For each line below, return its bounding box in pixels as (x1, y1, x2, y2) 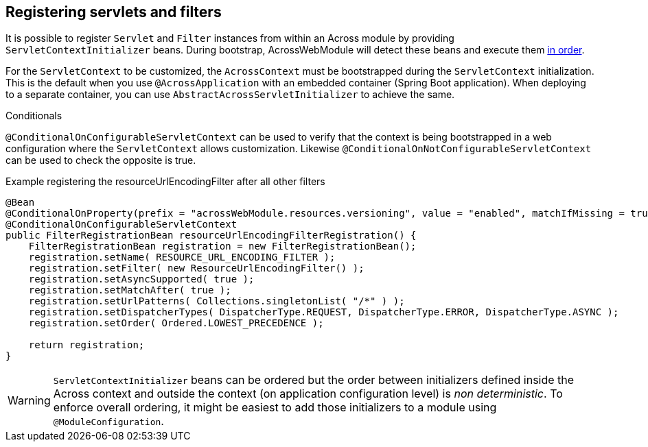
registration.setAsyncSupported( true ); (28, 274, 255, 285)
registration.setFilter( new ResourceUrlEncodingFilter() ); (28, 263, 364, 274)
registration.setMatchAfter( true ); (28, 285, 231, 296)
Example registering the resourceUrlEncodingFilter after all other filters (5, 176, 325, 188)
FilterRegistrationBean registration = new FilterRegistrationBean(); (28, 241, 417, 252)
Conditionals (5, 110, 62, 122)
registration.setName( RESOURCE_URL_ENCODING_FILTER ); (28, 252, 336, 263)
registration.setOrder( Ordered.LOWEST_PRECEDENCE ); (28, 317, 324, 329)
